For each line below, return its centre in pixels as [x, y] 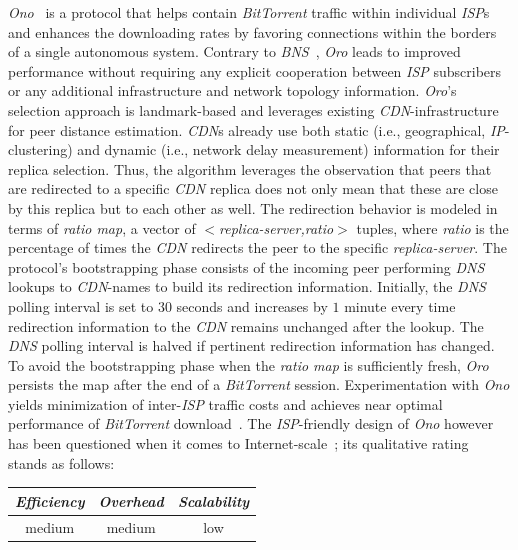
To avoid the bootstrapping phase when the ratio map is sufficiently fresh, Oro [248, 364]
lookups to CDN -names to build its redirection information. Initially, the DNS [247, 286]
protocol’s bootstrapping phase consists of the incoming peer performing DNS [246, 266]
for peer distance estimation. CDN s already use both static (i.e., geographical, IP [256, 129]
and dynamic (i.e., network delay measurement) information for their [288, 149]
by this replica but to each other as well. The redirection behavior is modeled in [253, 207]
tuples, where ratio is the [432, 227]
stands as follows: [61, 462]
